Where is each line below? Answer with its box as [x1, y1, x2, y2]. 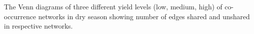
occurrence [4, 11, 36, 21]
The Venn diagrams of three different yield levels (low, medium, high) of [4, 1, 222, 11]
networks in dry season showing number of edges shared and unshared [38, 11, 250, 21]
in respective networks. [4, 21, 73, 31]
